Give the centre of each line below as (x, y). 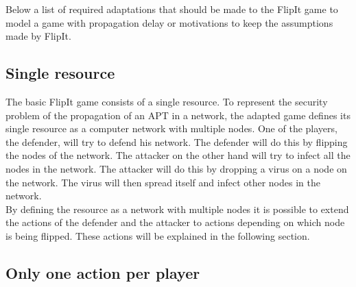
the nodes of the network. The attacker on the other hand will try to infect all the (178, 155)
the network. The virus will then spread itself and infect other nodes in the (163, 182)
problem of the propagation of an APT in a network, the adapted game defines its (178, 115)
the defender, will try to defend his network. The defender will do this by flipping (177, 141)
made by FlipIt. (38, 36)
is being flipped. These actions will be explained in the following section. (158, 235)
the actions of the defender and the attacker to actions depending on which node (175, 222)
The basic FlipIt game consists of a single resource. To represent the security (167, 101)
